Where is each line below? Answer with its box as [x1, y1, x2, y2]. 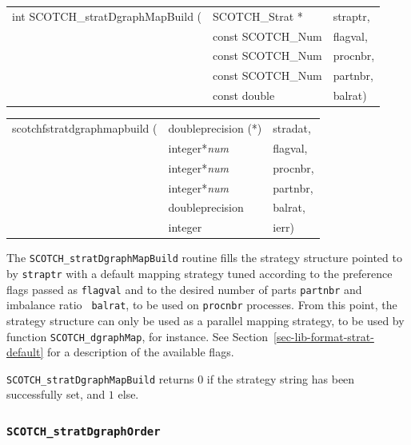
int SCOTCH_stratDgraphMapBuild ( [12, 7, 202, 24]
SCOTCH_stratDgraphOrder [6, 424, 161, 438]
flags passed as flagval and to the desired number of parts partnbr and [6, 280, 362, 297]
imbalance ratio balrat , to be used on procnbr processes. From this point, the [6, 296, 397, 313]
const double [213, 87, 275, 104]
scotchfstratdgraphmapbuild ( [12, 119, 158, 136]
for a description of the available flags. [46, 344, 234, 360]
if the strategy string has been [206, 370, 355, 387]
